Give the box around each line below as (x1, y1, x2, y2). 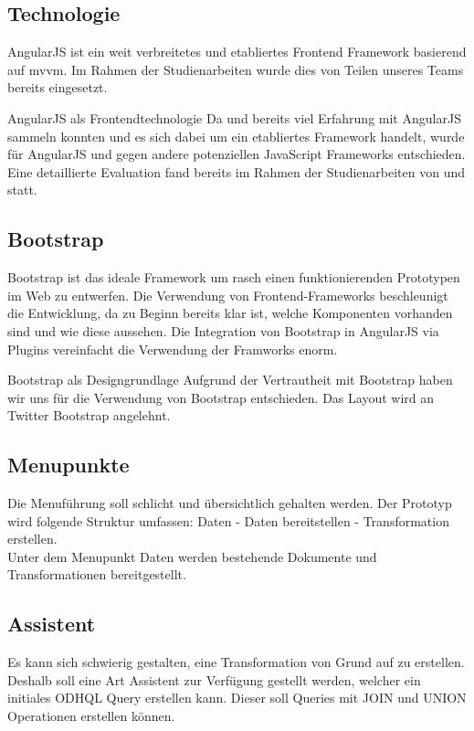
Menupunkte (7, 450, 130, 479)
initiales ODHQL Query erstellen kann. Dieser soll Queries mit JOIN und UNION (7, 688, 467, 707)
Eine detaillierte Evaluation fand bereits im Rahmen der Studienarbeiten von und (7, 162, 466, 181)
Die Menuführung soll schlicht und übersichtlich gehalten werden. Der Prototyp (7, 493, 452, 513)
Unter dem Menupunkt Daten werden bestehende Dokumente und (7, 546, 377, 566)
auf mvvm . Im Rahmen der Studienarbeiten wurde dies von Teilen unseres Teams (7, 59, 464, 79)
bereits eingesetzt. (7, 78, 108, 97)
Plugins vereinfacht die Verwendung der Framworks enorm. (7, 339, 338, 358)
